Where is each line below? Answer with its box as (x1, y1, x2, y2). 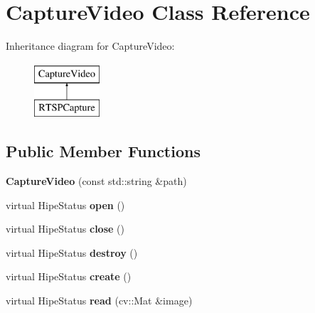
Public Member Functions (6, 140, 201, 162)
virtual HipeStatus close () (6, 221, 124, 236)
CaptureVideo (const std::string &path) (6, 174, 187, 189)
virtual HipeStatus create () (6, 269, 132, 284)
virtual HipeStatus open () (6, 197, 125, 212)
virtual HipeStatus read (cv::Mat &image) (6, 293, 193, 308)
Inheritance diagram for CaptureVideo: (6, 38, 175, 53)
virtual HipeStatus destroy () (6, 245, 138, 260)
